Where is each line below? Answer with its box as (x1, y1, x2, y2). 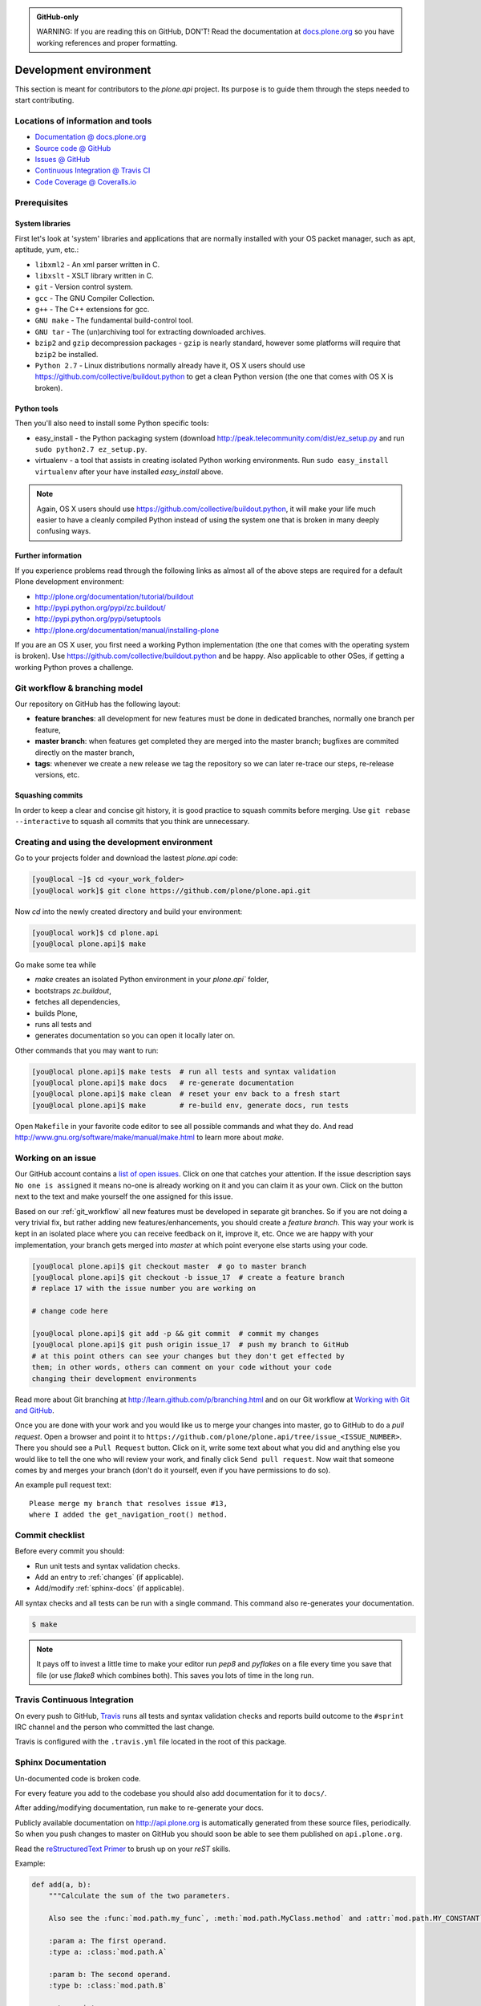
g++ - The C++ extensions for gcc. (34, 305, 150, 315)
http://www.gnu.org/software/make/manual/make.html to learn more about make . (14, 1132, 285, 1143)
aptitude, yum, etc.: (14, 245, 79, 254)
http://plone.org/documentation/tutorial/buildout (34, 591, 194, 601)
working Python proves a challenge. (14, 662, 134, 672)
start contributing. (14, 95, 75, 105)
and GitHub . (14, 1405, 55, 1415)
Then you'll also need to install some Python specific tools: (14, 418, 209, 428)
